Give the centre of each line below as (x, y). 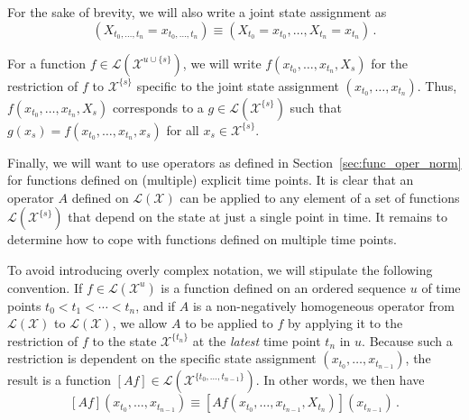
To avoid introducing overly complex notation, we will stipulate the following (220, 269)
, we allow (140, 323)
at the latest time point (257, 340)
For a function (46, 63)
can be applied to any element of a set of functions (320, 197)
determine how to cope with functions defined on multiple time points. (202, 239)
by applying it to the (345, 323)
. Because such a (407, 340)
